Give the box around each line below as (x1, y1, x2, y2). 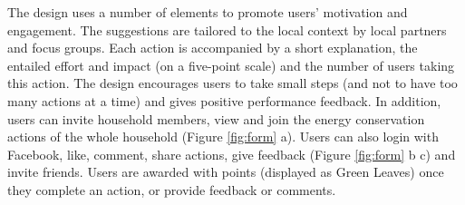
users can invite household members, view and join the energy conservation (7, 109, 425, 128)
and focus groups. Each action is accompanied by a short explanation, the (7, 38, 418, 57)
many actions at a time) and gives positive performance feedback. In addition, (7, 91, 441, 110)
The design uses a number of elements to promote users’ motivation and (7, 3, 408, 21)
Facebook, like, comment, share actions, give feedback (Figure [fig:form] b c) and (7, 144, 456, 163)
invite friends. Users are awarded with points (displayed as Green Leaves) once (7, 162, 444, 181)
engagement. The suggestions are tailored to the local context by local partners (7, 20, 447, 39)
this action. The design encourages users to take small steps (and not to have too (7, 73, 458, 93)
